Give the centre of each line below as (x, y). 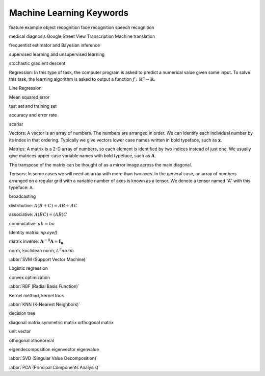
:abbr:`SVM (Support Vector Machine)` (48, 259)
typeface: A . (21, 187)
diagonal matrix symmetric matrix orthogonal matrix (61, 322)
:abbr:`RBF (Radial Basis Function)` (44, 286)
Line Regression (25, 88)
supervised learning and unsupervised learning (57, 54)
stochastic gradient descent (37, 63)
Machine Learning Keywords (69, 13)
